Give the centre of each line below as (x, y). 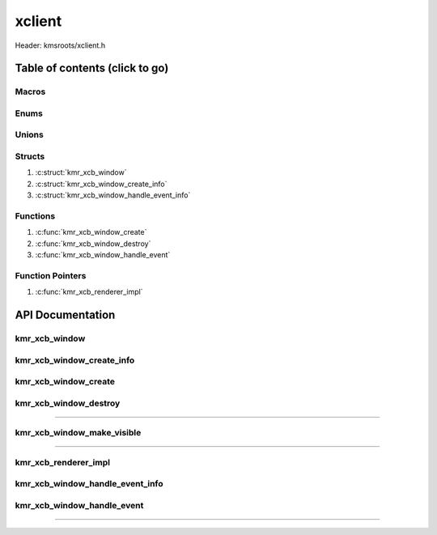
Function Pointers (51, 275)
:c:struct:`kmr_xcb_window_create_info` (101, 184)
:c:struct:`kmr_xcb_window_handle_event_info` (113, 195)
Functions (35, 216)
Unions (29, 135)
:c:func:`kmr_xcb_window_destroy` (93, 244)
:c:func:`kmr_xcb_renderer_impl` (89, 292)
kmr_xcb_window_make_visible (78, 433)
